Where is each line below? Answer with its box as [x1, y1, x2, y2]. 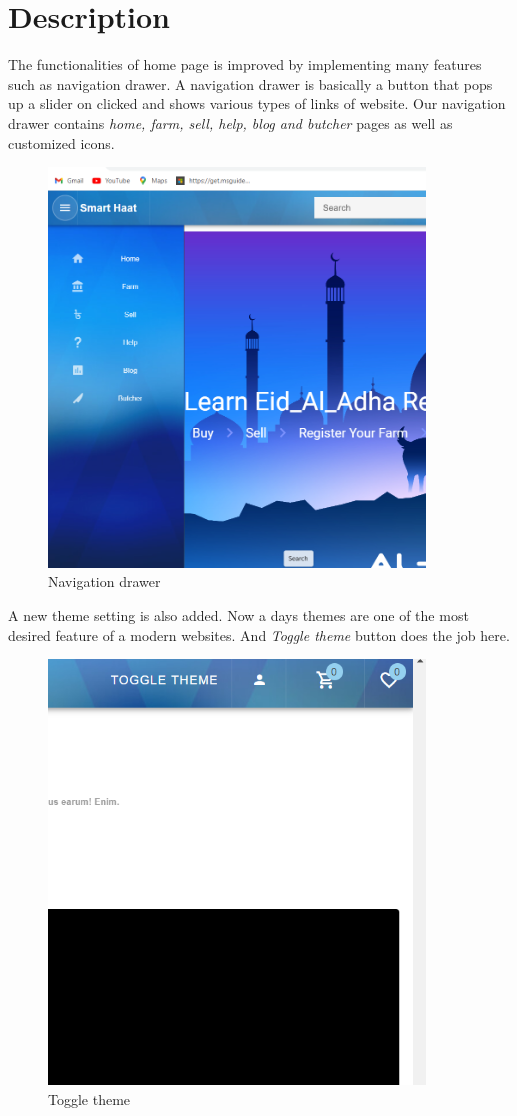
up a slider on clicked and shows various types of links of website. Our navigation [8, 93, 506, 114]
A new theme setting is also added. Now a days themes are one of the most [8, 604, 469, 625]
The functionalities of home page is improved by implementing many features [8, 54, 482, 75]
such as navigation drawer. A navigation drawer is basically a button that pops [8, 73, 493, 94]
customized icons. [8, 132, 115, 153]
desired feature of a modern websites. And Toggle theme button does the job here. [8, 624, 510, 645]
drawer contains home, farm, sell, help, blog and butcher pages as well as [8, 112, 453, 133]
